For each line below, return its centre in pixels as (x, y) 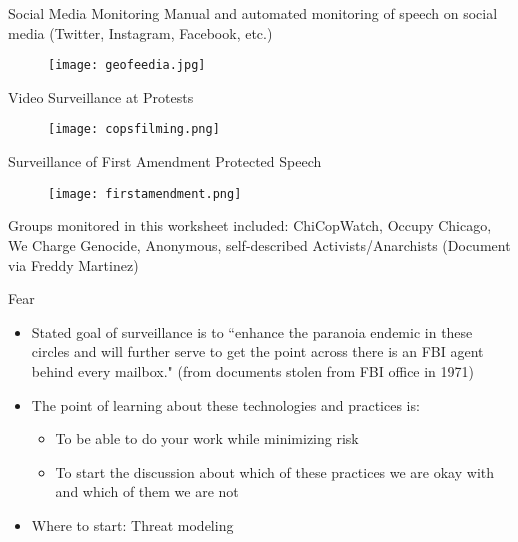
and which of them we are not (147, 491)
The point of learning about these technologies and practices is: (225, 404)
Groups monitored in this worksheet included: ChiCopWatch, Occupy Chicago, (250, 225)
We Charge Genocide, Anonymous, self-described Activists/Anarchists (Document (259, 244)
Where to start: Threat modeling (132, 524)
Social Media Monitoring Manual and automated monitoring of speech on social (253, 13)
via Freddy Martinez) (73, 264)
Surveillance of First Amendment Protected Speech (165, 161)
